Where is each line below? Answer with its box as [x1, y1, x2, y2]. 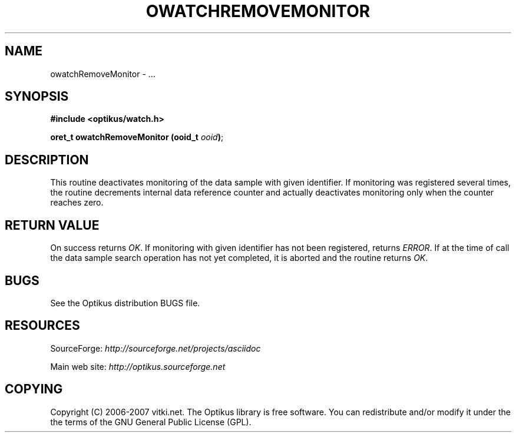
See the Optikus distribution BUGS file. [50, 297, 200, 308]
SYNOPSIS [5, 89, 69, 104]
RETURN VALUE [5, 217, 100, 233]
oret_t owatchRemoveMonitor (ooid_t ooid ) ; [50, 132, 224, 143]
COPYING [5, 382, 63, 397]
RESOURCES [5, 318, 80, 333]
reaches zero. [50, 197, 104, 208]
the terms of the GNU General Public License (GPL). [50, 416, 252, 427]
